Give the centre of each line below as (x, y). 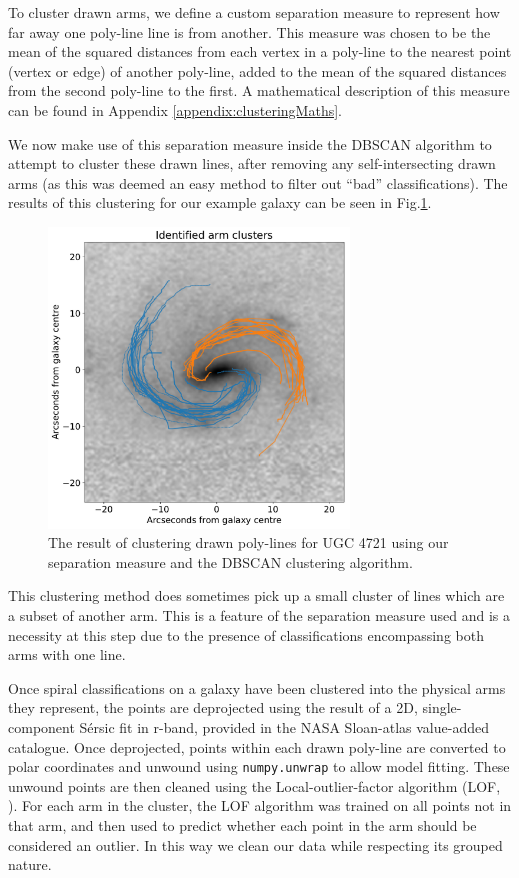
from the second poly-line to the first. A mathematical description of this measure (259, 90)
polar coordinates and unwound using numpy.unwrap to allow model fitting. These (259, 766)
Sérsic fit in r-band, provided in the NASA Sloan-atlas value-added (284, 727)
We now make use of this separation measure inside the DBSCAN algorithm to (250, 143)
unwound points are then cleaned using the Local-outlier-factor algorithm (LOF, (254, 785)
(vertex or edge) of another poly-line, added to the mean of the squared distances (257, 70)
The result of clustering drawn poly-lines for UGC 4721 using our (248, 542)
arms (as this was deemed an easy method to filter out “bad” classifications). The (258, 182)
